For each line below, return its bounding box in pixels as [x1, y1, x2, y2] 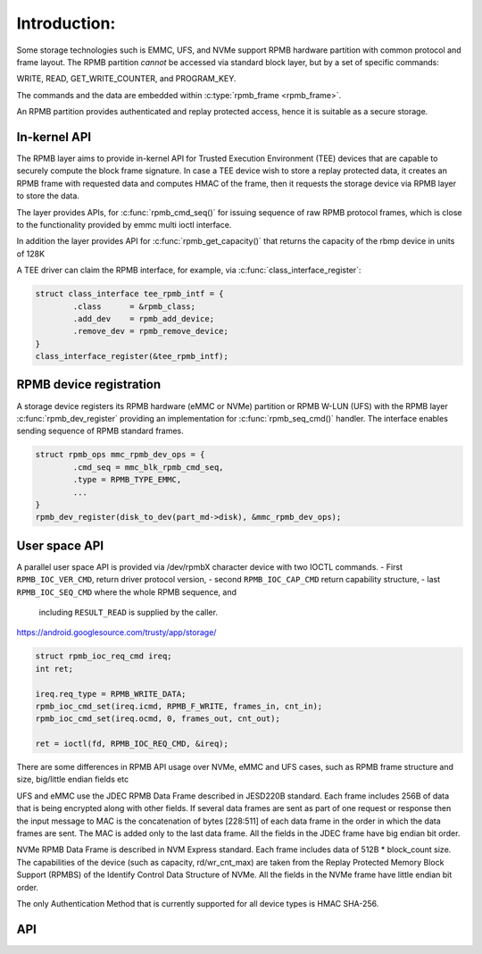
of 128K [16, 248, 45, 259]
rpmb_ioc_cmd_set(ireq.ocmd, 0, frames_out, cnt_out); [35, 714, 280, 724]
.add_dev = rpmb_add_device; [72, 314, 214, 323]
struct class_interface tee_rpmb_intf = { [35, 289, 224, 299]
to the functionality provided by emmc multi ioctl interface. [16, 219, 232, 230]
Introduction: [16, 13, 116, 33]
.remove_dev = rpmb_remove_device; [72, 326, 229, 337]
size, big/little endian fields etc [16, 774, 129, 785]
